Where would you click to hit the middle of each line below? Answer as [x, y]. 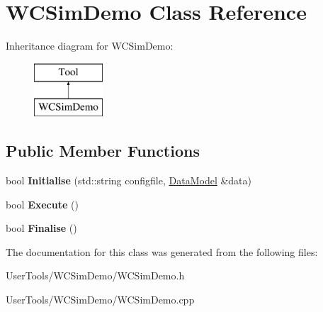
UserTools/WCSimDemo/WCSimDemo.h [95, 275]
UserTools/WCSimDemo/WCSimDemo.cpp [100, 300]
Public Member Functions [103, 151]
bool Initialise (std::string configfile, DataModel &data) [129, 180]
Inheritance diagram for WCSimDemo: [90, 46]
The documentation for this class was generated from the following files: [162, 251]
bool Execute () [42, 204]
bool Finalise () [41, 228]
